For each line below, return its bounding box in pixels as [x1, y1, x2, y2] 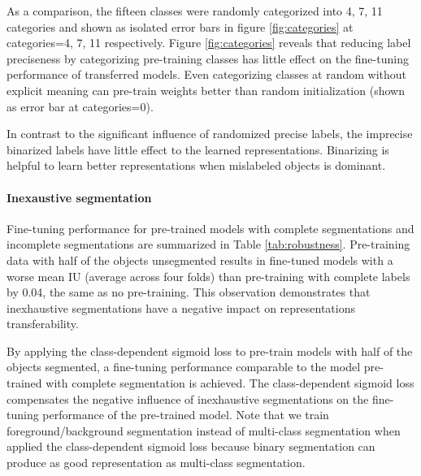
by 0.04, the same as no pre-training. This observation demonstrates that [7, 283, 371, 301]
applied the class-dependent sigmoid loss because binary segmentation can [7, 438, 375, 455]
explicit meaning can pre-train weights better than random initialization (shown [7, 81, 405, 98]
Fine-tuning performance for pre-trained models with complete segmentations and [7, 219, 414, 236]
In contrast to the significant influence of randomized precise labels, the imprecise [7, 125, 413, 142]
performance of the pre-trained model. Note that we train [42, 406, 329, 423]
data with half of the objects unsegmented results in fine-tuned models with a [7, 251, 393, 268]
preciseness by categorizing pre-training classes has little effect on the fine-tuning [7, 50, 409, 67]
